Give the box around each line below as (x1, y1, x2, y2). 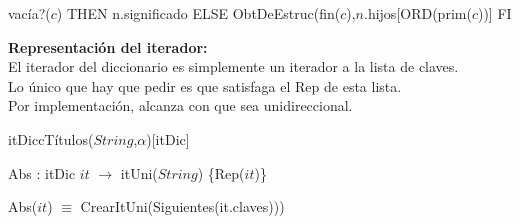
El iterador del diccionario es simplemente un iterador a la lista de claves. (8, 56, 459, 77)
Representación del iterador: (8, 36, 208, 57)
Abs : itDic (8, 162, 76, 183)
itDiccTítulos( (8, 128, 94, 149)
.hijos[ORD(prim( (364, 3, 472, 23)
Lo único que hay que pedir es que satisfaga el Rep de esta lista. (8, 75, 402, 96)
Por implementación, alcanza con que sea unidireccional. (8, 95, 353, 116)
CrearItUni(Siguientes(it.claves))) (80, 196, 285, 217)
